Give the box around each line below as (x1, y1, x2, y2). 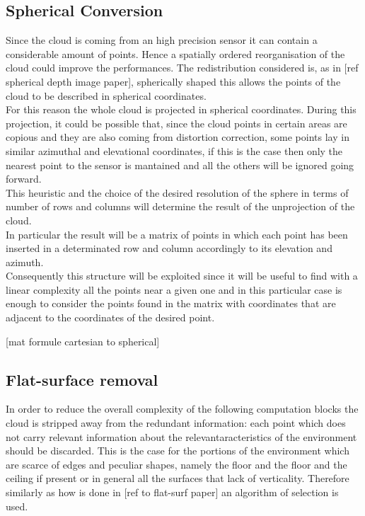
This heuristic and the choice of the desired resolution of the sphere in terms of (6, 185, 349, 200)
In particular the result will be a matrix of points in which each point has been (6, 227, 348, 241)
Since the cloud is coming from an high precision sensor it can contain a (6, 33, 318, 47)
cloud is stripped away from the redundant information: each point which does (6, 415, 346, 430)
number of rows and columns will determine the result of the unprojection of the (6, 199, 355, 214)
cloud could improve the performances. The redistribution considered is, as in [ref (6, 60, 359, 75)
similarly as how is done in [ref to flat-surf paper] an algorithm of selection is (6, 485, 339, 500)
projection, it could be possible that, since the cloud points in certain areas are (6, 115, 347, 130)
